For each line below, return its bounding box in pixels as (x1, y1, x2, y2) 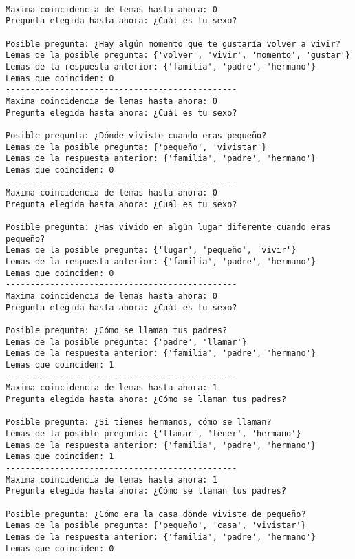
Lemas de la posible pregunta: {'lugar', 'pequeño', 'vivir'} (6, 245, 297, 255)
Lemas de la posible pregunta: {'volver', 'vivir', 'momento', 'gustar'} (6, 50, 351, 61)
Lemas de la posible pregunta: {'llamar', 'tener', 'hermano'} (6, 428, 301, 439)
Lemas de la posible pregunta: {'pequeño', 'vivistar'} (6, 142, 267, 152)
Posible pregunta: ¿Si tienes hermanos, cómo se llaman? (6, 417, 272, 428)
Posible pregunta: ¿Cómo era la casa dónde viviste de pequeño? (6, 509, 306, 519)
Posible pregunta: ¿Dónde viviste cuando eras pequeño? (6, 130, 267, 140)
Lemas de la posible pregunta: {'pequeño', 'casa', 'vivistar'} (6, 520, 306, 531)
